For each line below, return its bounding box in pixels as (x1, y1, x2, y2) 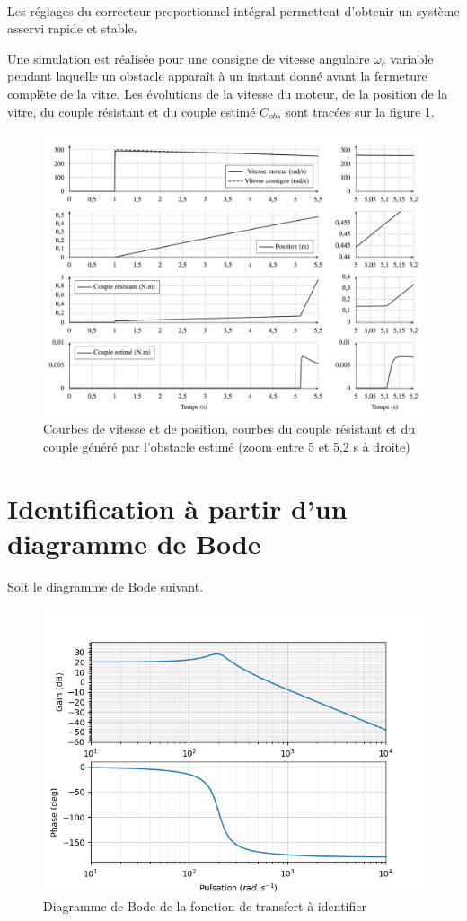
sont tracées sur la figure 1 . (286, 101, 435, 120)
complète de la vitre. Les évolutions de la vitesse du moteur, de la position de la (7, 83, 448, 102)
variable (390, 48, 434, 67)
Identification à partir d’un (7, 489, 348, 526)
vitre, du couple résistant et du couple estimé (7, 101, 256, 120)
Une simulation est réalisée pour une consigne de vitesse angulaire (7, 48, 370, 67)
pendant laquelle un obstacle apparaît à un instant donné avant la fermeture (7, 66, 427, 85)
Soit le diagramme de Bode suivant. (7, 576, 204, 595)
